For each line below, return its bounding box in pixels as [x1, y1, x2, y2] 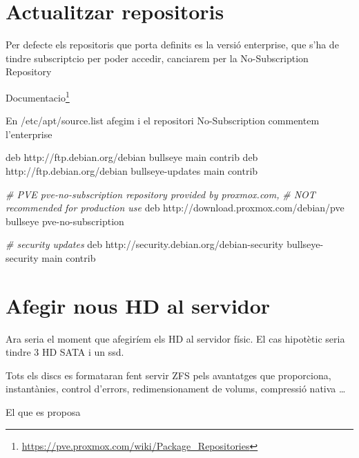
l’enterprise [6, 126, 52, 141]
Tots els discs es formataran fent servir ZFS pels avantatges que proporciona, [6, 368, 331, 382]
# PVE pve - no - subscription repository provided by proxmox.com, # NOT [6, 187, 316, 201]
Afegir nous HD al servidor [6, 291, 271, 319]
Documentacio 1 [6, 88, 70, 104]
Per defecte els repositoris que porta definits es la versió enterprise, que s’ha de [6, 37, 339, 52]
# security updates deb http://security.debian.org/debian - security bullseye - [6, 237, 324, 251]
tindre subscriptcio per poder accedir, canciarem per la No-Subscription [6, 50, 309, 65]
